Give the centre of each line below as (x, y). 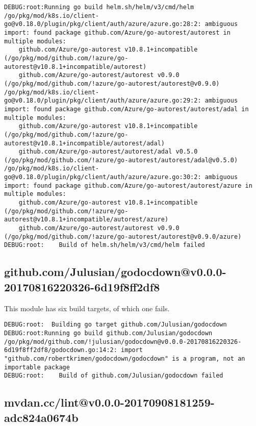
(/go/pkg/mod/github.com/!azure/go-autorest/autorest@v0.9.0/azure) (123, 236)
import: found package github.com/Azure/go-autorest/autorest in (117, 32)
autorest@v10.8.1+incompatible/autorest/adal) (84, 143)
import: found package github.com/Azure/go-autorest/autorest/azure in (128, 185)
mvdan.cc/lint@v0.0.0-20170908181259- (109, 402)
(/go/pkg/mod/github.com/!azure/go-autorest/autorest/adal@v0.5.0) (121, 160)
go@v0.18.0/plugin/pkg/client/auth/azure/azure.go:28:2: (103, 24)
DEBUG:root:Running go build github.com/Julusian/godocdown (108, 333)
